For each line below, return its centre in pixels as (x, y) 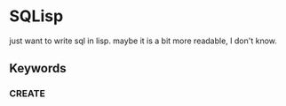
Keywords (38, 68)
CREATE (28, 94)
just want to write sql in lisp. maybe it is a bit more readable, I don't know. (143, 41)
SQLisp (36, 16)
